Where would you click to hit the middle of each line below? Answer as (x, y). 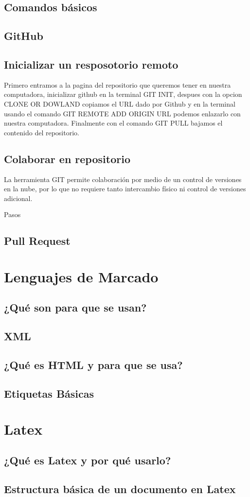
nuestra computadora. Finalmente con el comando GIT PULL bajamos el (113, 123)
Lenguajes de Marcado (81, 276)
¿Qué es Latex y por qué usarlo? (88, 460)
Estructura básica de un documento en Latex (120, 488)
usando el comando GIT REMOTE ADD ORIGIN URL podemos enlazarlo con (122, 113)
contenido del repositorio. (42, 132)
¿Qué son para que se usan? (75, 307)
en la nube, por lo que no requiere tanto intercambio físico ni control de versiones (125, 189)
